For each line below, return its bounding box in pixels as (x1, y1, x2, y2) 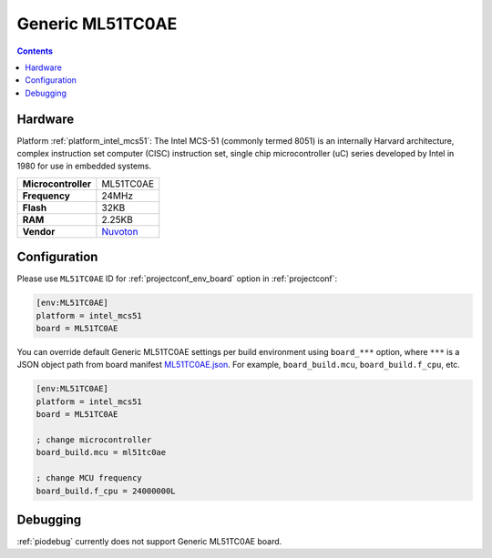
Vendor (22, 225, 56, 238)
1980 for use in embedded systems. (16, 160, 152, 172)
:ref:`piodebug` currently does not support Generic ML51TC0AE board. (16, 536, 282, 547)
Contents (16, 46, 54, 56)
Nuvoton (101, 225, 138, 238)
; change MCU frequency (36, 473, 143, 483)
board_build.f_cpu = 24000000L (36, 485, 177, 496)
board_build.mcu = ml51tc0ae (36, 447, 167, 458)
